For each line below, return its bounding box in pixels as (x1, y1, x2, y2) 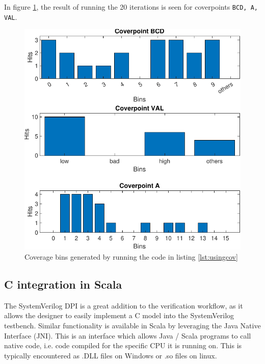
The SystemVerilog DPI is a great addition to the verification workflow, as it (4, 300, 243, 311)
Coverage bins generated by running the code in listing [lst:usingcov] (24, 251, 238, 262)
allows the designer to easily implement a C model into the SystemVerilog (4, 310, 234, 321)
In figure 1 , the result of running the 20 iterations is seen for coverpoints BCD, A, (4, 2, 258, 12)
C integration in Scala (4, 276, 122, 292)
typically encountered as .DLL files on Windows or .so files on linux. (4, 350, 217, 360)
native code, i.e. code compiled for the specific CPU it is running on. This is (4, 340, 242, 351)
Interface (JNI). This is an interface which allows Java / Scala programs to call (4, 330, 251, 341)
